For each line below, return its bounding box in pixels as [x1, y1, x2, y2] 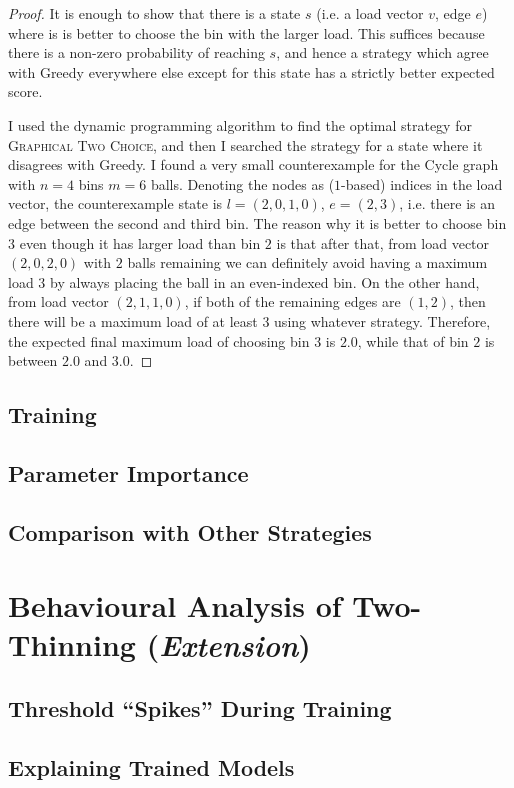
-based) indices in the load [341, 173, 503, 194]
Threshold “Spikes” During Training [8, 692, 392, 723]
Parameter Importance [8, 457, 249, 488]
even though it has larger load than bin [19, 232, 261, 253]
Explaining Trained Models [8, 751, 295, 782]
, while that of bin [357, 330, 469, 351]
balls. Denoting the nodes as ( [150, 173, 335, 194]
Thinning [8, 624, 136, 665]
